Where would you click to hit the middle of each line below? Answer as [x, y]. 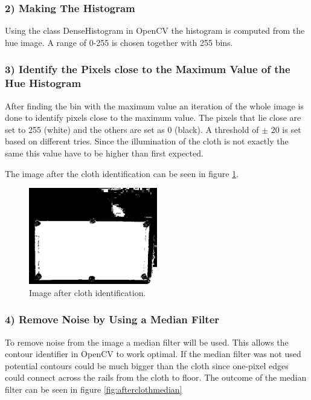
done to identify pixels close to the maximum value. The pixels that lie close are [153, 118]
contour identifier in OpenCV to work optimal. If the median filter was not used [153, 354]
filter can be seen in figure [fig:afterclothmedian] [94, 389]
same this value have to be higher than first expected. [104, 153]
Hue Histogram [43, 83]
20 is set [286, 129]
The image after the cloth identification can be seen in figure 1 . [122, 173]
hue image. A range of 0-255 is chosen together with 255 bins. [119, 42]
